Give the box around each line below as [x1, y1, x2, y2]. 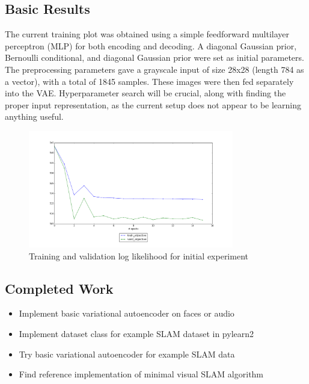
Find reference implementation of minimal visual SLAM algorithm [19, 368, 264, 380]
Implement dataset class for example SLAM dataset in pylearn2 [19, 327, 254, 340]
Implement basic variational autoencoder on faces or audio [19, 307, 234, 320]
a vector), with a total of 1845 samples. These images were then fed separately [5, 75, 294, 87]
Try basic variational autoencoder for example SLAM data [19, 347, 235, 360]
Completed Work [5, 279, 114, 297]
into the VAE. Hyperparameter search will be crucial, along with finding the [5, 87, 286, 99]
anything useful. [5, 110, 64, 123]
